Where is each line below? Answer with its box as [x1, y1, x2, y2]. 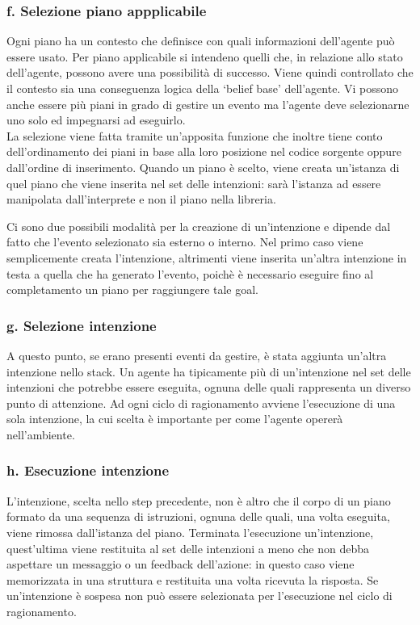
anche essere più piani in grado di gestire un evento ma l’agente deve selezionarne [6, 95, 409, 112]
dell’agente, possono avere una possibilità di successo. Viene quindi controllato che [6, 64, 414, 81]
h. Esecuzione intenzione [6, 460, 170, 480]
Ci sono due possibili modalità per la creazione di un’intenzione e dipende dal [6, 217, 391, 234]
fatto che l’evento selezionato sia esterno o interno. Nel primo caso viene [6, 233, 363, 250]
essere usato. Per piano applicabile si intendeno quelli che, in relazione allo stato [6, 48, 403, 65]
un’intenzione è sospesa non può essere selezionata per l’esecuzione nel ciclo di [6, 587, 393, 604]
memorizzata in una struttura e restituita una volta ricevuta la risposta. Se [6, 571, 379, 588]
